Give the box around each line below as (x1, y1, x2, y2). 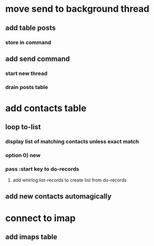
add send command (5, 54, 70, 63)
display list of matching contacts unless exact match (5, 138, 139, 145)
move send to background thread (5, 3, 149, 15)
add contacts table (5, 102, 87, 114)
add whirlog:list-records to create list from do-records (12, 177, 127, 183)
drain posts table (5, 83, 49, 91)
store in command (5, 39, 51, 46)
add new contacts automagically (5, 192, 112, 200)
